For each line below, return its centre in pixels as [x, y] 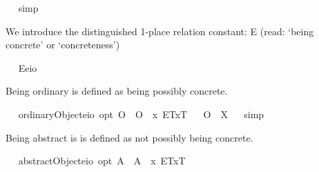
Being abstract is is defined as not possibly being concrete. [129, 137]
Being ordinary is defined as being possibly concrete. [117, 91]
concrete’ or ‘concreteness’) [63, 45]
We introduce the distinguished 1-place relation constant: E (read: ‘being [160, 31]
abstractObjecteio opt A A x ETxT [102, 161]
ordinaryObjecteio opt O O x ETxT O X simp [141, 114]
